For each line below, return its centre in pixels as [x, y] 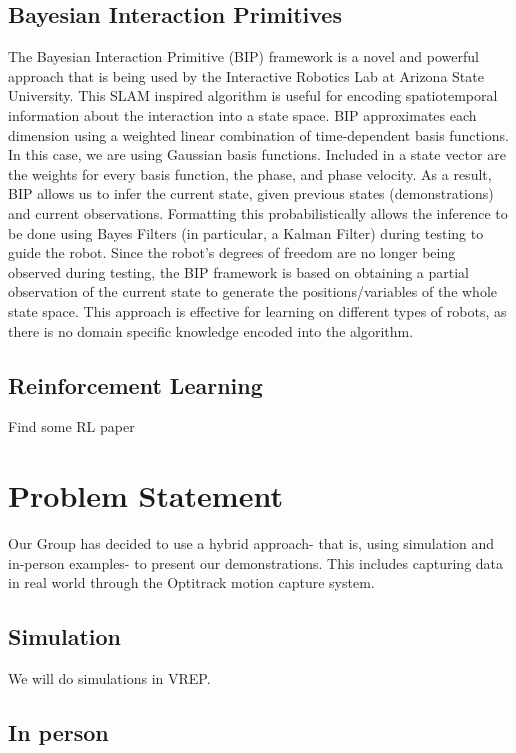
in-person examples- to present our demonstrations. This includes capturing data [256, 562]
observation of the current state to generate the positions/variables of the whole [253, 291]
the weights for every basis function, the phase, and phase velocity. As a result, [250, 173]
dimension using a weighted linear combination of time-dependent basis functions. [258, 134]
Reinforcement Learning [135, 384]
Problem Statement [145, 495]
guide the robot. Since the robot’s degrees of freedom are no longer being [232, 252]
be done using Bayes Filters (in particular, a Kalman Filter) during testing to [246, 232]
